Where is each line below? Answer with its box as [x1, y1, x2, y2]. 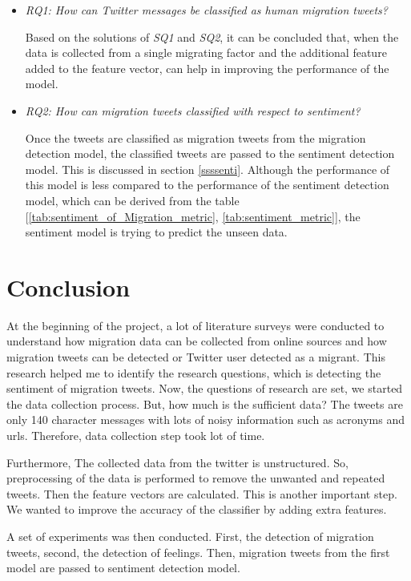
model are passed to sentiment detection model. [6, 559, 240, 576]
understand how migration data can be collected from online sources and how [6, 333, 387, 349]
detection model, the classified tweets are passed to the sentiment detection [25, 145, 395, 162]
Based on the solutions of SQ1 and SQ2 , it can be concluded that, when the [25, 28, 399, 45]
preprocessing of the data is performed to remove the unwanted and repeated [6, 470, 385, 486]
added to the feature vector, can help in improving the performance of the [25, 59, 389, 76]
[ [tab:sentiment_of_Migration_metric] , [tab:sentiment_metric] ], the [25, 208, 361, 224]
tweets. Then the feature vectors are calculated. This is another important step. [6, 485, 397, 502]
